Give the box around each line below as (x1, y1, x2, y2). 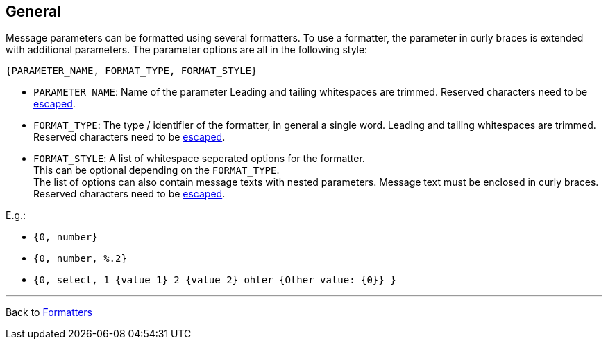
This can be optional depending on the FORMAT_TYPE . (33, 164, 280, 177)
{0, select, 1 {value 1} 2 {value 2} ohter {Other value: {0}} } (33, 274, 396, 286)
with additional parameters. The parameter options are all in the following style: (6, 44, 368, 56)
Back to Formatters (6, 306, 92, 319)
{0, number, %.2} (33, 253, 127, 265)
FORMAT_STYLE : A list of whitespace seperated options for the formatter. (33, 152, 365, 165)
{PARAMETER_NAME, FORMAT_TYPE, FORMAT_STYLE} (6, 65, 257, 77)
